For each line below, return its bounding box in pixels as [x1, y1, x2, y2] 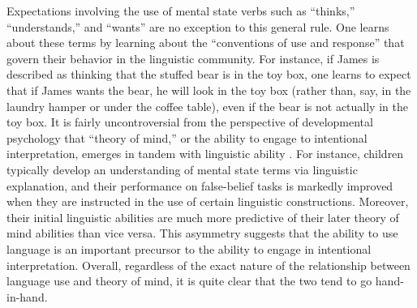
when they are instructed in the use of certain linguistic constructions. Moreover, [6, 193, 409, 210]
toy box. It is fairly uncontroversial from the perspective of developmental [6, 113, 373, 130]
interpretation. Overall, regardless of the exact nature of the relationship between [6, 256, 411, 273]
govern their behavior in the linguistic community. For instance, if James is [6, 49, 380, 66]
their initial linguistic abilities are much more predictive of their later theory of [6, 208, 399, 225]
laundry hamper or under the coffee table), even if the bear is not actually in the [6, 97, 408, 114]
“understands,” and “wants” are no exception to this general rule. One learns [6, 18, 389, 35]
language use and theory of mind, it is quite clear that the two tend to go [6, 272, 372, 289]
